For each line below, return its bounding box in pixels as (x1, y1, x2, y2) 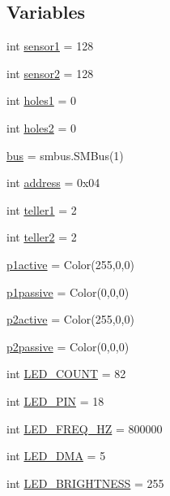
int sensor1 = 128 (6, 37, 94, 54)
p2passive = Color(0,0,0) (6, 337, 130, 355)
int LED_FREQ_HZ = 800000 (6, 420, 163, 437)
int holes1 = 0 (6, 92, 77, 109)
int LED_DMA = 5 (6, 447, 106, 464)
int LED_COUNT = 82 (6, 365, 126, 382)
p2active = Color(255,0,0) (6, 311, 134, 328)
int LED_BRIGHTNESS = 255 (6, 474, 164, 491)
